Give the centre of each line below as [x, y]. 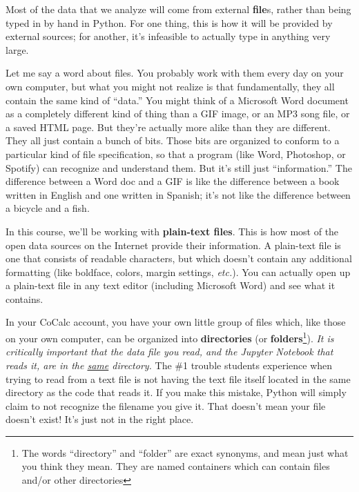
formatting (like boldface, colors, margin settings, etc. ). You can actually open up [178, 272]
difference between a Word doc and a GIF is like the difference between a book [173, 181]
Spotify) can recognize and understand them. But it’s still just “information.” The [179, 167]
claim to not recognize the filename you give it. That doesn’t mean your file [166, 405]
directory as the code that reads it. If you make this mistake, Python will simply [176, 392]
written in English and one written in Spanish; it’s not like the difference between [178, 194]
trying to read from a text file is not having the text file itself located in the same [178, 378]
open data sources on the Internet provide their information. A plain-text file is [173, 245]
